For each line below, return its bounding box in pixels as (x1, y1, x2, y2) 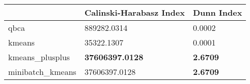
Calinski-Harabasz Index (84, 7, 185, 18)
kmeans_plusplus (8, 51, 70, 63)
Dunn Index (192, 7, 242, 18)
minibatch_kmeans (8, 66, 76, 77)
